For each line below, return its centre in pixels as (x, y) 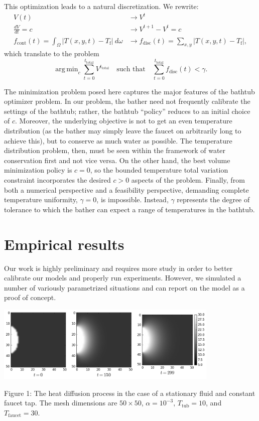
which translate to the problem (52, 53)
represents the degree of (213, 199)
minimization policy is (38, 170)
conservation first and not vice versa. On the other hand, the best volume (117, 160)
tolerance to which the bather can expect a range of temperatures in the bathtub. (129, 209)
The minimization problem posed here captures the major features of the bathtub (129, 91)
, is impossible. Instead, (133, 199)
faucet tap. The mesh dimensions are (61, 403)
